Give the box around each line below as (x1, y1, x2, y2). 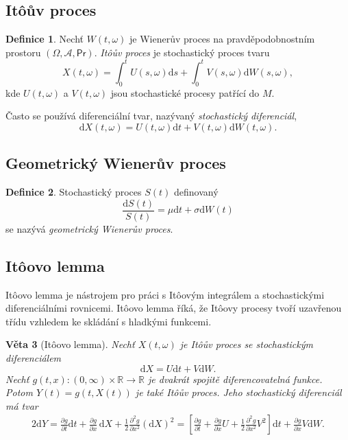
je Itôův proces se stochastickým (179, 337, 313, 351)
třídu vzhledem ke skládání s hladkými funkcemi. (5, 314, 212, 328)
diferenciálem (5, 350, 62, 364)
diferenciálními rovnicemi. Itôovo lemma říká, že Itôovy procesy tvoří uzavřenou (5, 301, 342, 315)
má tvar (5, 398, 38, 413)
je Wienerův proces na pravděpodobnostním (129, 32, 315, 46)
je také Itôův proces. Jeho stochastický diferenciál (135, 385, 342, 400)
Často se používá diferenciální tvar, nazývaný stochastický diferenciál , (5, 108, 297, 123)
